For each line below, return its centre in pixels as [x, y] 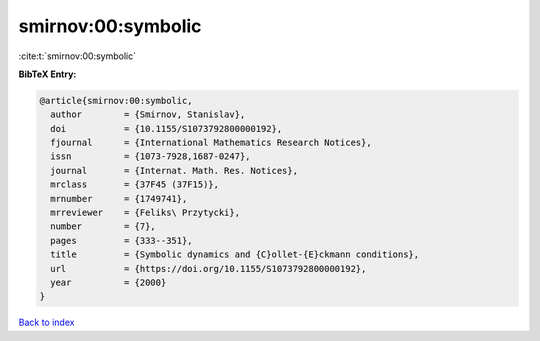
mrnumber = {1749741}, [119, 198]
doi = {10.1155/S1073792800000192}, [166, 128]
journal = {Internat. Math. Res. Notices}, [174, 170]
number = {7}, [103, 226]
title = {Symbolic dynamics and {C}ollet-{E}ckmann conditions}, [235, 254]
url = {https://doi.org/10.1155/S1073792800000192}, [208, 268]
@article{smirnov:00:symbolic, [116, 100]
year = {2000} [108, 282]
